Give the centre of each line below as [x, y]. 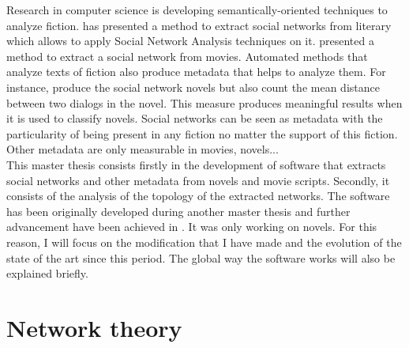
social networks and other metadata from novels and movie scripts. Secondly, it [198, 180]
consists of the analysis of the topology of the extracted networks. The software [198, 196]
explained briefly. [47, 273]
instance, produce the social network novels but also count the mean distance [193, 87]
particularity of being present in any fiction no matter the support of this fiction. [202, 133]
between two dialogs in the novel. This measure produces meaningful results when [204, 102]
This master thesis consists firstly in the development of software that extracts [196, 164]
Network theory [94, 327]
